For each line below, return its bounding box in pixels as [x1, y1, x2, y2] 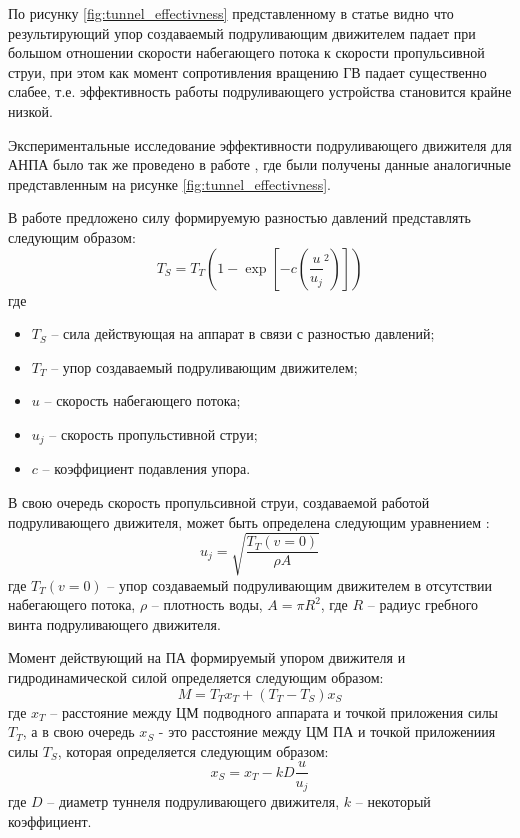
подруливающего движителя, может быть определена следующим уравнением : [8, 511, 490, 532]
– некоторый [355, 790, 431, 811]
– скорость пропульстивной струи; [49, 423, 258, 444]
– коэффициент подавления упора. [42, 458, 251, 479]
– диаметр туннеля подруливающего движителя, [47, 790, 340, 811]
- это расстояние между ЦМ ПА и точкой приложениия [158, 721, 496, 742]
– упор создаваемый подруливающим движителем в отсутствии [107, 574, 493, 595]
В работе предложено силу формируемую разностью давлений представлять [8, 207, 471, 228]
